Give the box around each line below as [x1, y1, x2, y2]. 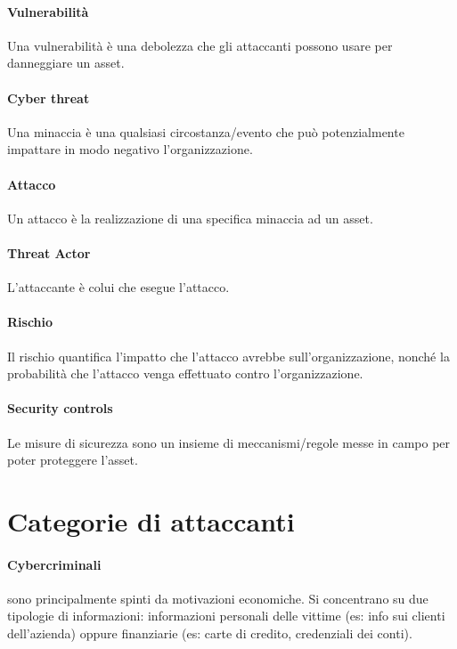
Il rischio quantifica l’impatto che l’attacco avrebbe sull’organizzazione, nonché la [7, 346, 450, 365]
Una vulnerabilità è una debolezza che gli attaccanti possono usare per [7, 36, 393, 54]
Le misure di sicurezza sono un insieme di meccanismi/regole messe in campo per [7, 433, 451, 451]
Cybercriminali [7, 555, 102, 573]
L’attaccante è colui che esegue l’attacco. [7, 278, 230, 296]
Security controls [7, 399, 113, 418]
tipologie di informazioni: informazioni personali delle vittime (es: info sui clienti [7, 606, 445, 625]
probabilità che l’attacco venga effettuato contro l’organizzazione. [7, 364, 363, 383]
